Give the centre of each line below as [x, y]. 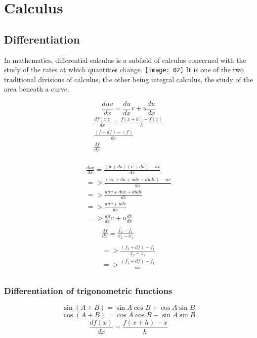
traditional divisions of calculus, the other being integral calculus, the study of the [128, 79]
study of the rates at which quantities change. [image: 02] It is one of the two [124, 70]
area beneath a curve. [37, 89]
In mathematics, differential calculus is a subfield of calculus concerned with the [125, 60]
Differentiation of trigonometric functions [88, 290]
